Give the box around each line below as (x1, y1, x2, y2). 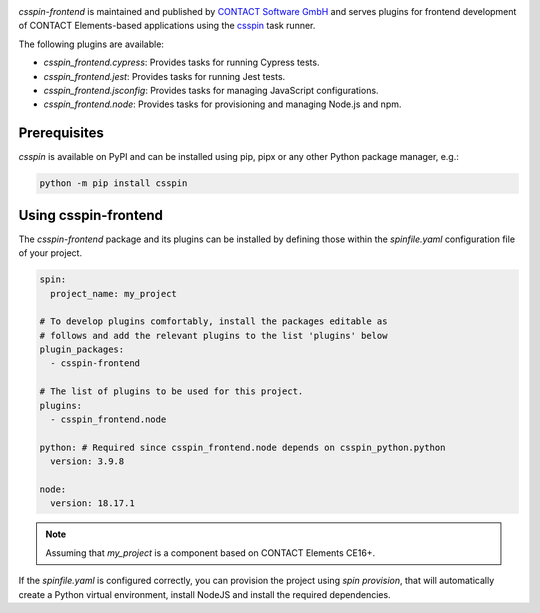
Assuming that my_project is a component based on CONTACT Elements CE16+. (45, 546, 376, 559)
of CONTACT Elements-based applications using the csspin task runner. (18, 20, 316, 32)
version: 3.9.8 (50, 456, 125, 467)
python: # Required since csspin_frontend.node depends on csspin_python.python (39, 441, 446, 453)
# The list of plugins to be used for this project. (39, 386, 304, 397)
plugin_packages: (39, 344, 125, 355)
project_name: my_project (50, 288, 177, 299)
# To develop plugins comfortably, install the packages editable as (39, 316, 388, 327)
